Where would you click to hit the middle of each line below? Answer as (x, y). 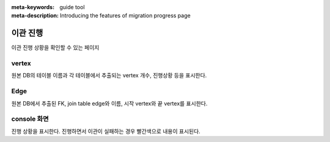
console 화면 (30, 119)
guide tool (72, 7)
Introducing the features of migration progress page (125, 16)
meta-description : (35, 16)
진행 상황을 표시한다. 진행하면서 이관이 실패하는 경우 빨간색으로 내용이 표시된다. (106, 131)
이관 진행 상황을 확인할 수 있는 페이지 (55, 48)
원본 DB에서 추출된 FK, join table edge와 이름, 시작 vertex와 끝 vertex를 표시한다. (109, 103)
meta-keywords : (33, 7)
